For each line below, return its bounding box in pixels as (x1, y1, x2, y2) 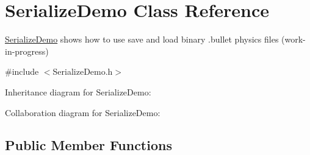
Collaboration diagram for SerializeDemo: (5, 106, 160, 119)
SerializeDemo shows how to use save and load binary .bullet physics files (5, 33, 279, 46)
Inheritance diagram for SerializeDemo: (5, 85, 151, 98)
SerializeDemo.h (52, 65, 113, 78)
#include (5, 65, 39, 78)
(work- (281, 33, 306, 46)
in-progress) (5, 44, 49, 57)
